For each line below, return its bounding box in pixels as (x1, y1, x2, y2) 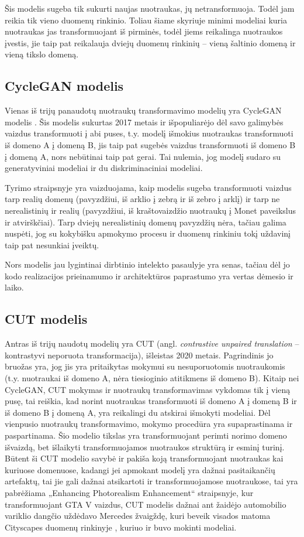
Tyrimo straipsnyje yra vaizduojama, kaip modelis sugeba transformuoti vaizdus (5, 181, 292, 193)
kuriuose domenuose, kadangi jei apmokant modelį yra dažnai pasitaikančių (5, 463, 275, 476)
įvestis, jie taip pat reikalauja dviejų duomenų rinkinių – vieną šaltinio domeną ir (5, 36, 296, 49)
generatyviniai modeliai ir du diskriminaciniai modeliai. (5, 162, 203, 174)
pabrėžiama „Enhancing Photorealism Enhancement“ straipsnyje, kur (5, 487, 254, 498)
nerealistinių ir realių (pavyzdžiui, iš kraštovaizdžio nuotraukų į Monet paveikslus (5, 204, 296, 216)
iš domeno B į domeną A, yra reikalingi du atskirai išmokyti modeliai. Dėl (5, 406, 271, 418)
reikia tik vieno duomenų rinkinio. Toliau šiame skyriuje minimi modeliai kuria (5, 13, 287, 26)
